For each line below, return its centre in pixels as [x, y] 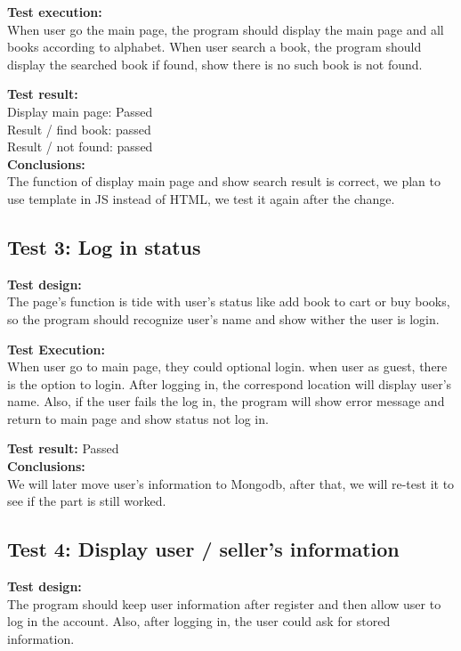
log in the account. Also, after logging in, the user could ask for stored [199, 621]
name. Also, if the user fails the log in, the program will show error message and [226, 401]
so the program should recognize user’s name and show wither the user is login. [223, 318]
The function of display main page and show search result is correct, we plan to [224, 181]
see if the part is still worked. [87, 501]
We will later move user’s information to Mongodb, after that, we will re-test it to [231, 483]
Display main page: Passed [80, 111]
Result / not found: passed [80, 146]
